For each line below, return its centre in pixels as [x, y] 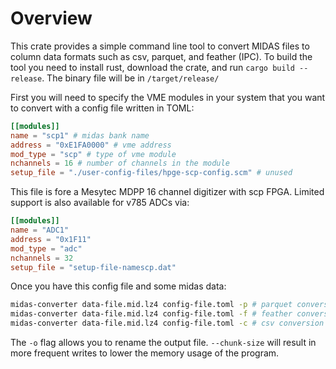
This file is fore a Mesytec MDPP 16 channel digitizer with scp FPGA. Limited [167, 192]
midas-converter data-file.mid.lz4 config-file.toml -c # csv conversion [167, 323]
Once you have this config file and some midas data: [118, 286]
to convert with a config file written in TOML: [102, 108]
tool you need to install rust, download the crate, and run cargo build [152, 67]
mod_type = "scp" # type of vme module [93, 154]
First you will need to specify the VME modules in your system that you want [168, 97]
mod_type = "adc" [46, 248]
